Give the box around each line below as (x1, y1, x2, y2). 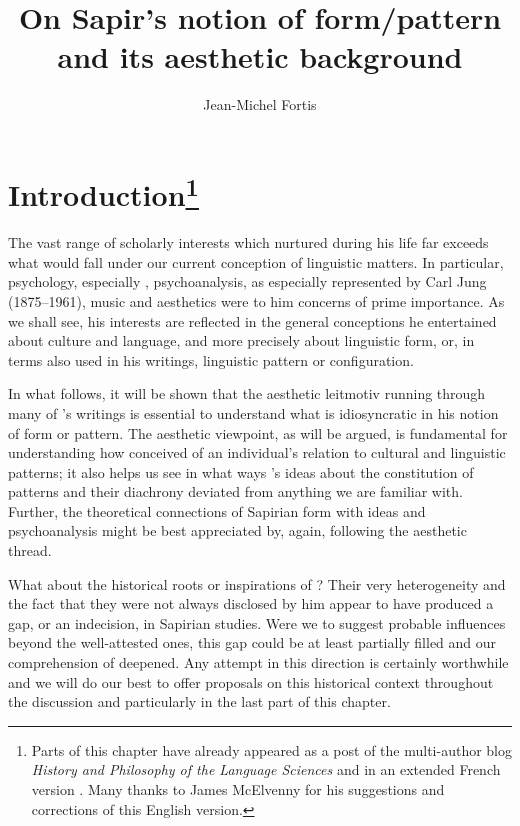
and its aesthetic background (57, 36, 463, 77)
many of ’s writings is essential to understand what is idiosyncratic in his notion (8, 402, 499, 423)
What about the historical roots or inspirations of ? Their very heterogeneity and (8, 573, 506, 594)
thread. (8, 540, 52, 561)
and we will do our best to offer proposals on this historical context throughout (8, 671, 494, 692)
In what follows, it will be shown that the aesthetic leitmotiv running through (8, 383, 486, 404)
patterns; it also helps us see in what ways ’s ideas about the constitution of (8, 461, 474, 482)
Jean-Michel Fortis (203, 94, 317, 115)
